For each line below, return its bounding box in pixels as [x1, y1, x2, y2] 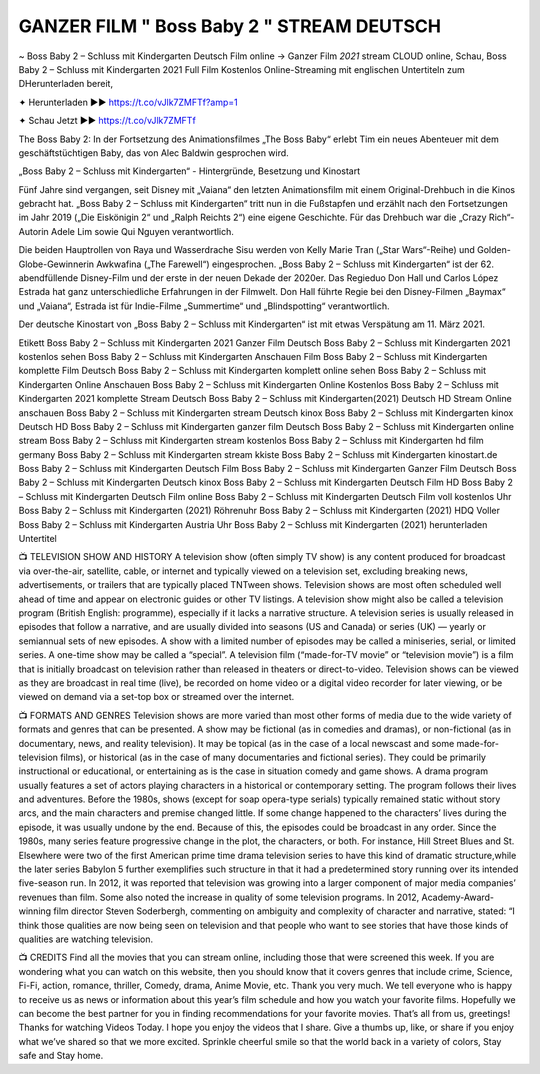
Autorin [18, 225, 49, 237]
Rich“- [488, 211, 515, 224]
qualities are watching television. [18, 933, 154, 945]
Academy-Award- [421, 891, 495, 903]
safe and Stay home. [18, 1050, 104, 1062]
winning [18, 905, 52, 917]
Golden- [476, 244, 512, 256]
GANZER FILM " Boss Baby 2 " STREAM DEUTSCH [18, 15, 442, 37]
